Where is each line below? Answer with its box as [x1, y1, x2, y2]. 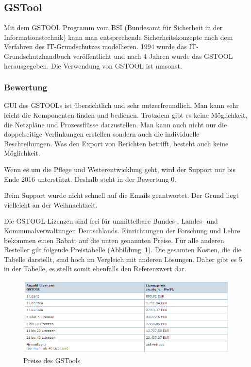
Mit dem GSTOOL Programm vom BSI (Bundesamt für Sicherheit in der [4, 22, 223, 33]
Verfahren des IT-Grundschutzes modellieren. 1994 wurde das [4, 41, 187, 52]
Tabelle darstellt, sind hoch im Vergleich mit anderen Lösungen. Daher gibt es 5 [4, 254, 242, 264]
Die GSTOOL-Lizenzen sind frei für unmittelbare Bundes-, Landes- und [4, 216, 218, 226]
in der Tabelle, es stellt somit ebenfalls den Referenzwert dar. [4, 263, 186, 274]
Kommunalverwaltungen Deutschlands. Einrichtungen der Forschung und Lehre [4, 225, 240, 235]
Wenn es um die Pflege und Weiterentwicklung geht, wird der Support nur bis [4, 164, 235, 174]
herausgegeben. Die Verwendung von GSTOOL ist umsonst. [4, 60, 182, 70]
